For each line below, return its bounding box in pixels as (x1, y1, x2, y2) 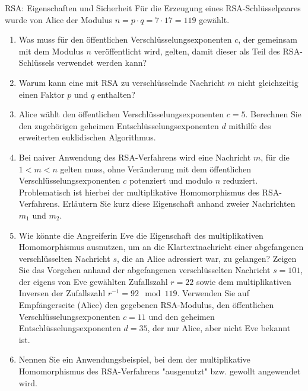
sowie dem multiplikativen (196, 275, 291, 287)
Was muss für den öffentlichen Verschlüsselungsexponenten (18, 33, 232, 46)
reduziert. (223, 174, 258, 187)
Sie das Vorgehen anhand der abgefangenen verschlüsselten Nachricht (18, 264, 271, 276)
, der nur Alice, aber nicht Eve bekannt (147, 322, 291, 334)
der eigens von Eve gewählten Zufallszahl (18, 275, 168, 287)
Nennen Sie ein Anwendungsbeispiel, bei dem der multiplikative (18, 353, 250, 366)
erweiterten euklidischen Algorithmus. (18, 131, 156, 143)
